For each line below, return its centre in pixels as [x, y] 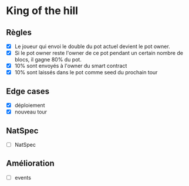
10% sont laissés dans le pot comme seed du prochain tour [86, 73]
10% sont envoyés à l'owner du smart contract [71, 66]
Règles [19, 32]
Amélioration [30, 163]
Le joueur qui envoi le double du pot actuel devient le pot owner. [92, 46]
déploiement [30, 105]
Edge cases [28, 91]
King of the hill [42, 11]
